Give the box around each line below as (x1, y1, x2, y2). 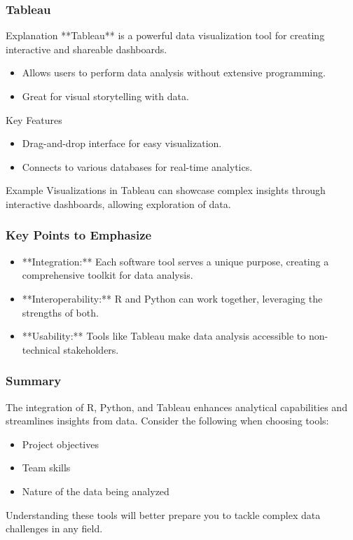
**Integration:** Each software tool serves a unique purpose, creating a (22, 254, 329, 268)
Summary (6, 372, 62, 389)
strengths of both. (22, 305, 99, 319)
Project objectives (22, 436, 99, 451)
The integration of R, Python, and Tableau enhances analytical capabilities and (6, 399, 347, 414)
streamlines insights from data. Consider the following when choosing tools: (6, 413, 329, 428)
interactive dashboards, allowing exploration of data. (6, 196, 231, 211)
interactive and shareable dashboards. (6, 41, 167, 56)
